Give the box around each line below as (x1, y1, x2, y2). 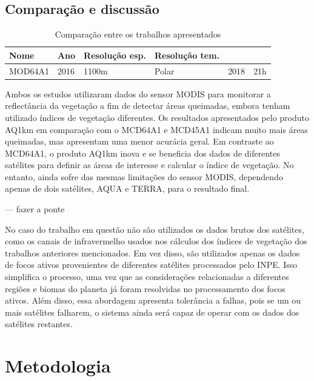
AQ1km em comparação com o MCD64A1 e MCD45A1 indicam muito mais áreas (5, 123, 308, 135)
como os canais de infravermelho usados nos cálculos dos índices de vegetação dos (5, 235, 307, 247)
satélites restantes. (5, 317, 73, 330)
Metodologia (5, 353, 111, 378)
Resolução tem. (154, 48, 220, 61)
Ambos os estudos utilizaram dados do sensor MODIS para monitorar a (5, 87, 271, 100)
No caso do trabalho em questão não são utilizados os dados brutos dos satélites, (5, 223, 304, 235)
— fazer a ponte (5, 203, 65, 215)
